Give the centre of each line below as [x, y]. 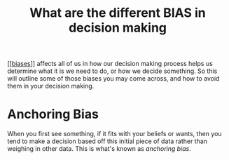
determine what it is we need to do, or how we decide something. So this [112, 71]
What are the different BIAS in [118, 13]
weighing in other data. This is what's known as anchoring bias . [99, 149]
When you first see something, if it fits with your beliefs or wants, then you [114, 134]
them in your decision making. [51, 86]
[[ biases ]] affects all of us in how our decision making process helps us [110, 64]
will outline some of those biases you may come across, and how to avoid [113, 79]
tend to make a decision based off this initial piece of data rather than [107, 141]
